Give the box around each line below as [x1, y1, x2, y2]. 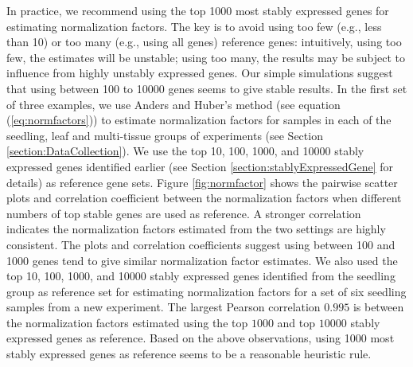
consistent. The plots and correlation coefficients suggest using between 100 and [6, 236, 395, 252]
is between [353, 299, 404, 315]
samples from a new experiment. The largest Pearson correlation [6, 299, 321, 315]
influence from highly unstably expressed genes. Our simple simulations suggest [6, 64, 393, 81]
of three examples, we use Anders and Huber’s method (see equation [6, 96, 341, 112]
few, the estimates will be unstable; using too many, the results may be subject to [6, 49, 406, 65]
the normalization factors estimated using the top [6, 314, 248, 330]
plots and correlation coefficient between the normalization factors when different [6, 189, 402, 206]
